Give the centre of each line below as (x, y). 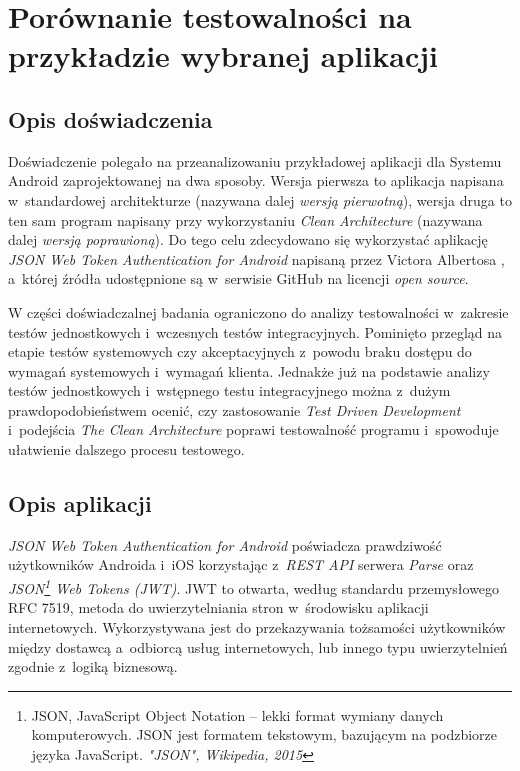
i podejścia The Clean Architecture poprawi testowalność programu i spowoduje (253, 429)
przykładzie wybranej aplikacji (223, 55)
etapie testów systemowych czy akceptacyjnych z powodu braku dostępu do (240, 351)
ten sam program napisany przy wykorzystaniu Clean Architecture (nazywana (245, 219)
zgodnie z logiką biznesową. (93, 666)
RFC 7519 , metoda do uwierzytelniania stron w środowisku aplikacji (218, 607)
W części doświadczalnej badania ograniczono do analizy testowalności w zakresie (258, 311)
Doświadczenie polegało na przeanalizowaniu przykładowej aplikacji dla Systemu (255, 160)
